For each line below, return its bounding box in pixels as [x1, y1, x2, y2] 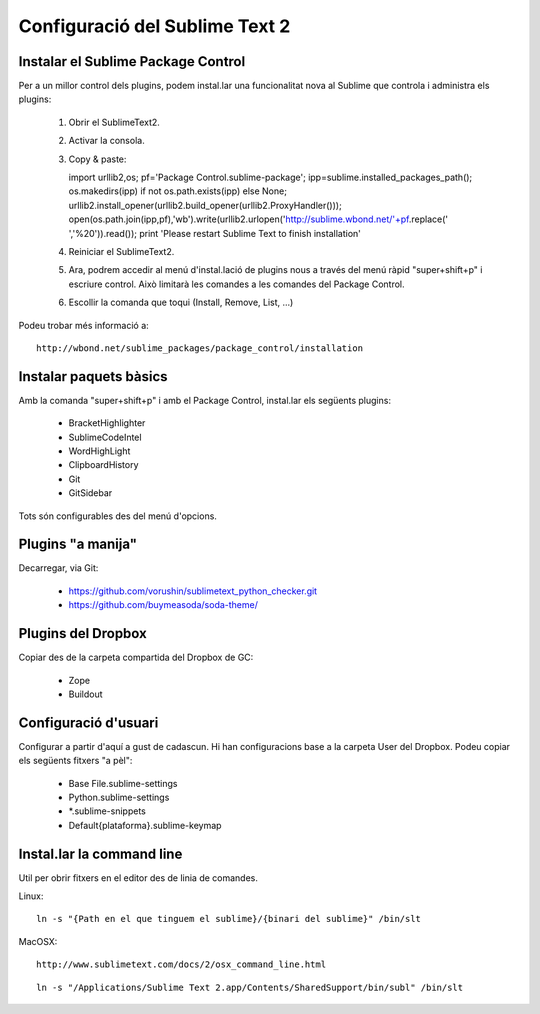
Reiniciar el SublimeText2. [68, 245, 175, 257]
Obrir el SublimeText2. [68, 116, 160, 128]
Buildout [68, 688, 104, 700]
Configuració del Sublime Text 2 [18, 15, 291, 37]
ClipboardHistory [68, 459, 139, 471]
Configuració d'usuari [18, 714, 159, 731]
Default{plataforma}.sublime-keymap [68, 819, 222, 831]
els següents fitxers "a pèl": [18, 755, 133, 767]
